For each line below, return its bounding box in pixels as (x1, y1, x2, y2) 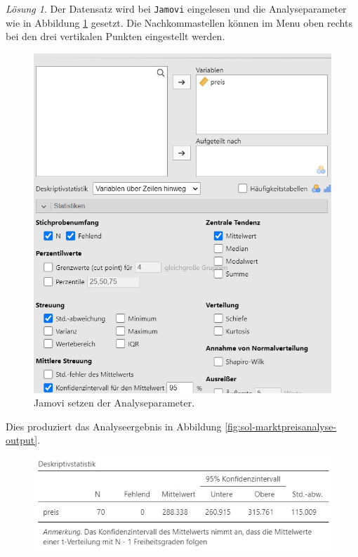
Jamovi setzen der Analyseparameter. (34, 395, 195, 410)
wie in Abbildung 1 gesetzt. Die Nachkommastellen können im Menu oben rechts (6, 15, 352, 30)
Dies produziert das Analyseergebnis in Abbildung (6, 418, 222, 433)
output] (6, 433, 38, 447)
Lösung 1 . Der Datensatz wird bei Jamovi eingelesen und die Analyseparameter (6, 1, 347, 15)
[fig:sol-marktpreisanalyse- (225, 418, 337, 433)
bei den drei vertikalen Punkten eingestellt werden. (6, 29, 225, 44)
